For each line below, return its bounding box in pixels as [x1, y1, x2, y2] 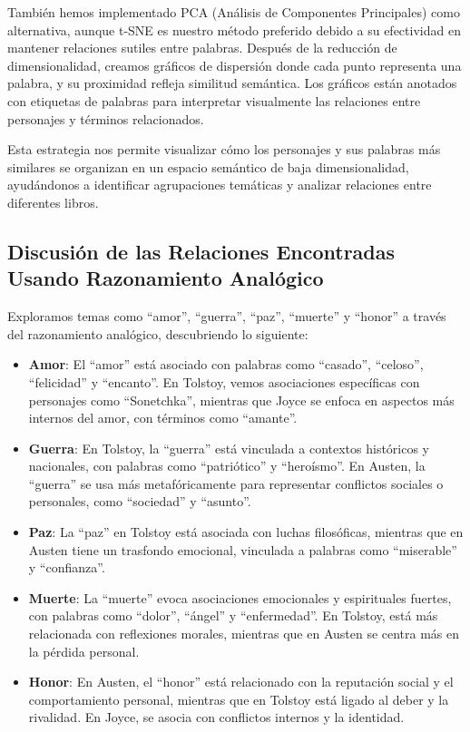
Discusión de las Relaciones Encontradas [7, 237, 396, 265]
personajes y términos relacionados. [7, 109, 204, 128]
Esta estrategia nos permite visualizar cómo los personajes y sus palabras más [7, 140, 441, 159]
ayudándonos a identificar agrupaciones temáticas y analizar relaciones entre [7, 175, 432, 194]
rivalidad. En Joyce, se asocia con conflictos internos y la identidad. [28, 708, 405, 727]
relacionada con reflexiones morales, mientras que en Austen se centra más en [28, 624, 460, 643]
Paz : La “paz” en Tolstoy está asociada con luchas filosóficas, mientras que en [28, 522, 464, 542]
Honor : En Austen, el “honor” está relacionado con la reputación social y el [28, 672, 454, 691]
